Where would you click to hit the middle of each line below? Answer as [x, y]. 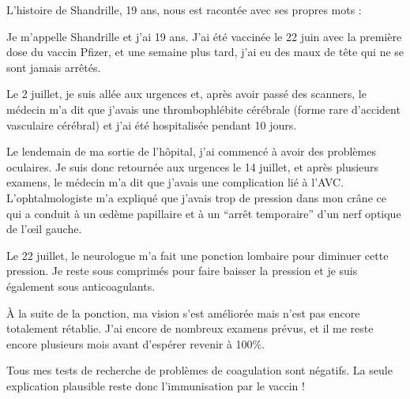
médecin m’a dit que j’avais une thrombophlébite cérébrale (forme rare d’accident [203, 109]
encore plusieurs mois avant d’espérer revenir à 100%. [136, 343]
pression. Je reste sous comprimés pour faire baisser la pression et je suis [182, 271]
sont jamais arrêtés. [54, 67]
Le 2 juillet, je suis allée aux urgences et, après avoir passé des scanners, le [186, 94]
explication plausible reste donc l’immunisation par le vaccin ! [156, 385]
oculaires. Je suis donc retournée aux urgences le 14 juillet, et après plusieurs [193, 166]
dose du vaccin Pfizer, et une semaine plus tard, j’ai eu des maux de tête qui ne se [205, 52]
